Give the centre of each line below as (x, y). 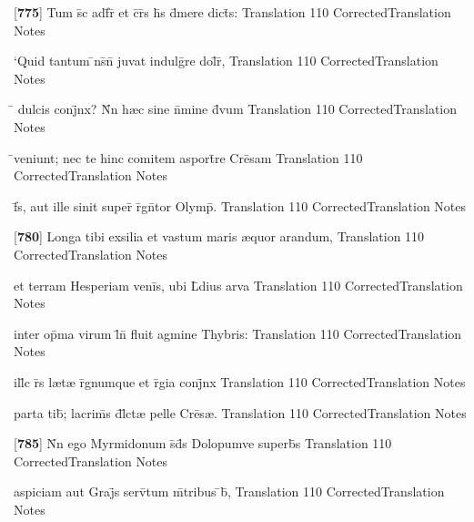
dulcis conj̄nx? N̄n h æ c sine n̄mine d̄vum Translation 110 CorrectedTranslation (237, 109)
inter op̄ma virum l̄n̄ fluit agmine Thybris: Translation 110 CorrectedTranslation (238, 333)
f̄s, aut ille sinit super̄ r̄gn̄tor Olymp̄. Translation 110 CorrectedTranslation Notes (240, 205)
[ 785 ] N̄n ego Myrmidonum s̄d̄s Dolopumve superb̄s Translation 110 (203, 443)
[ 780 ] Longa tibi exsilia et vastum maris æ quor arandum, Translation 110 (219, 236)
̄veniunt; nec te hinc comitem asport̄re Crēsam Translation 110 (188, 157)
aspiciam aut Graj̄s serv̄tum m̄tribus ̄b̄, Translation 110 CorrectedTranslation (229, 491)
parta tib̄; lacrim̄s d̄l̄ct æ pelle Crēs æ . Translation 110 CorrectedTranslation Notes (240, 412)
